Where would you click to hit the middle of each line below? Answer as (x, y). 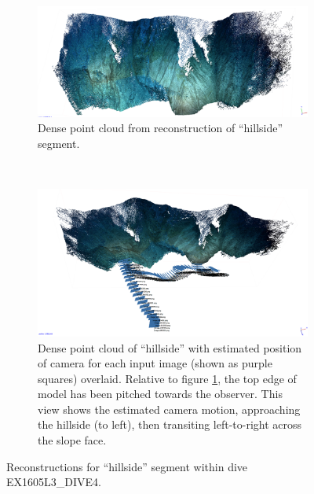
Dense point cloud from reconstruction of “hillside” (161, 128)
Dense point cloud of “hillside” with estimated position (170, 347)
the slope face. (72, 440)
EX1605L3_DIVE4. (54, 482)
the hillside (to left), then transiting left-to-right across (170, 424)
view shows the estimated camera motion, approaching (169, 409)
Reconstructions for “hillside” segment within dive (127, 466)
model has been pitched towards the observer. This (160, 394)
